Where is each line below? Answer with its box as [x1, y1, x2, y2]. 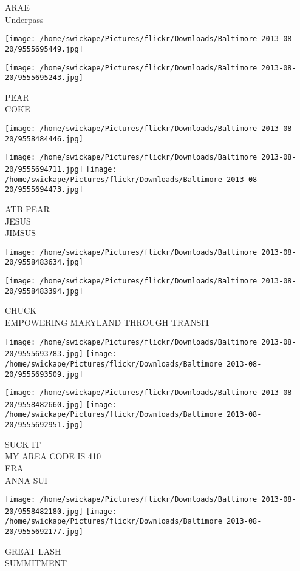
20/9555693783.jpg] [5, 350, 83, 359]
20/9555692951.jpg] [5, 421, 83, 430]
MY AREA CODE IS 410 [5, 450, 101, 462]
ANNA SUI [5, 473, 47, 486]
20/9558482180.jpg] [5, 507, 83, 516]
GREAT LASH [5, 544, 61, 557]
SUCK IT [5, 438, 41, 450]
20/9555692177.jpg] [5, 527, 83, 536]
